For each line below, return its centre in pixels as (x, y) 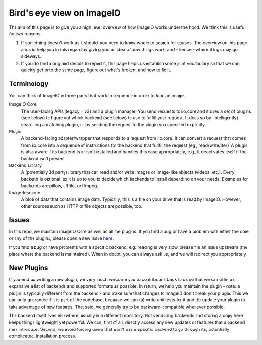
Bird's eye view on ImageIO (65, 13)
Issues (19, 220)
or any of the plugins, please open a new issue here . (61, 238)
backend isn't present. (43, 159)
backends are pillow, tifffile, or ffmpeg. (59, 186)
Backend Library (25, 165)
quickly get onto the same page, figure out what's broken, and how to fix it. (96, 70)
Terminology (29, 84)
